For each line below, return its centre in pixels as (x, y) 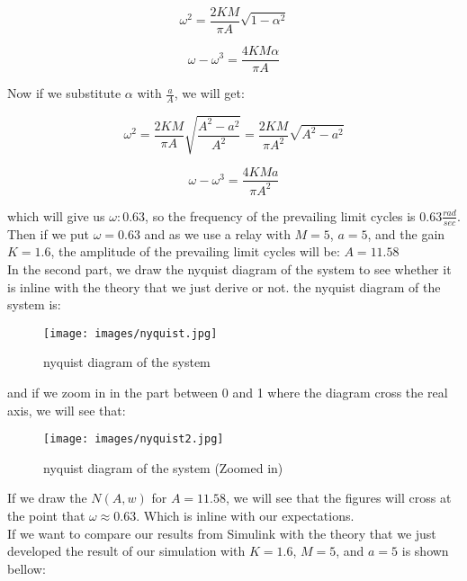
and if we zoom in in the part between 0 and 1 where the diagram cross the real (228, 392)
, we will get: (209, 93)
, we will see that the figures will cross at (339, 498)
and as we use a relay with (217, 233)
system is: (34, 304)
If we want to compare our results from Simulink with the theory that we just (222, 533)
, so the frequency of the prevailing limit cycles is (280, 215)
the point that (46, 515)
